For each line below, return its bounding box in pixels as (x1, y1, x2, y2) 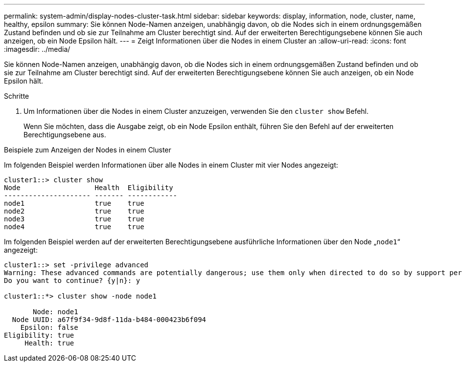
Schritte (4, 92, 29, 100)
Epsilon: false (20, 323, 78, 331)
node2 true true (4, 207, 144, 215)
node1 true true (4, 199, 144, 207)
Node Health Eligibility (4, 184, 173, 192)
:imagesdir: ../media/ (4, 45, 70, 53)
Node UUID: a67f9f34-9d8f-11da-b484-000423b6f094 (12, 316, 207, 323)
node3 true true (4, 215, 144, 223)
